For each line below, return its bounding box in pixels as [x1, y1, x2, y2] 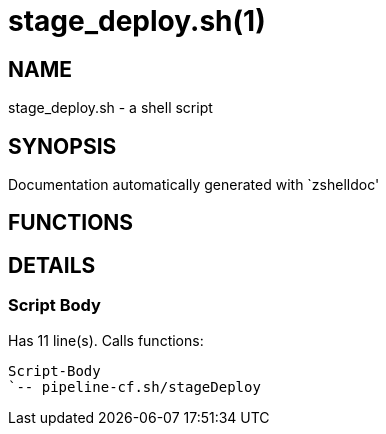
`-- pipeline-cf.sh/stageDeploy [8, 378, 261, 395]
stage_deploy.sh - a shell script [8, 99, 213, 117]
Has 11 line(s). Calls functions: [8, 331, 204, 349]
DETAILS [8, 252, 96, 278]
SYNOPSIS [8, 133, 117, 159]
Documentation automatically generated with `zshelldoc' [8, 176, 380, 194]
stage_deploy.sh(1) [8, 4, 266, 38]
